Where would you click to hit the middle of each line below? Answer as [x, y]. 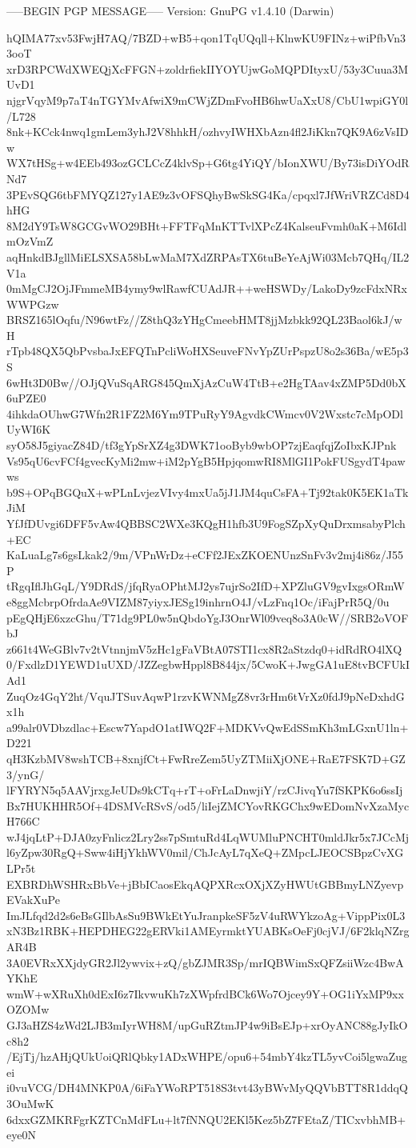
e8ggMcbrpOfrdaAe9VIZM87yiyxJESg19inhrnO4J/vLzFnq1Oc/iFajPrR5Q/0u [198, 601]
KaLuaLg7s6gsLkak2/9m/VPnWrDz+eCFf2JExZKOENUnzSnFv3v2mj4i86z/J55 [205, 555]
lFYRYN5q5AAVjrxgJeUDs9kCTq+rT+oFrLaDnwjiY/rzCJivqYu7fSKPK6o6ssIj [205, 790]
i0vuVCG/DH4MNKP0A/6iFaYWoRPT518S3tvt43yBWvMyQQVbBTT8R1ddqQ [207, 1088]
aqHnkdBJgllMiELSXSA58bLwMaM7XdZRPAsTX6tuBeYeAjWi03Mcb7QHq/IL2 [208, 256]
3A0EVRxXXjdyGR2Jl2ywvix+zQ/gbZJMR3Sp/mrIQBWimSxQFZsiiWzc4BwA [205, 962]
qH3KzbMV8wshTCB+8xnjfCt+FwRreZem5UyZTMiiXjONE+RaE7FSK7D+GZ [206, 758]
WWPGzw [33, 304]
